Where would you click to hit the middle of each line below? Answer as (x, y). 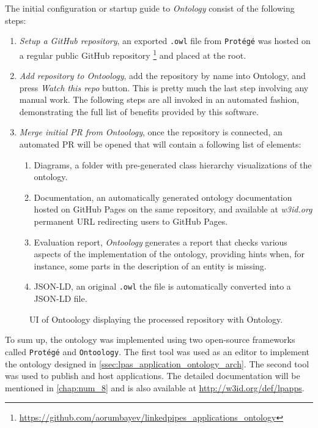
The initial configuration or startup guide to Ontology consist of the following (150, 8)
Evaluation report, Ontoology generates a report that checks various (161, 242)
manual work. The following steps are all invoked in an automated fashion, (159, 99)
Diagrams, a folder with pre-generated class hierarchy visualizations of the (173, 164)
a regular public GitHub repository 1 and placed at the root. (133, 54)
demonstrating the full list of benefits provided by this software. (139, 111)
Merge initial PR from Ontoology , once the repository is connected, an (151, 132)
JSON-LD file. (61, 298)
